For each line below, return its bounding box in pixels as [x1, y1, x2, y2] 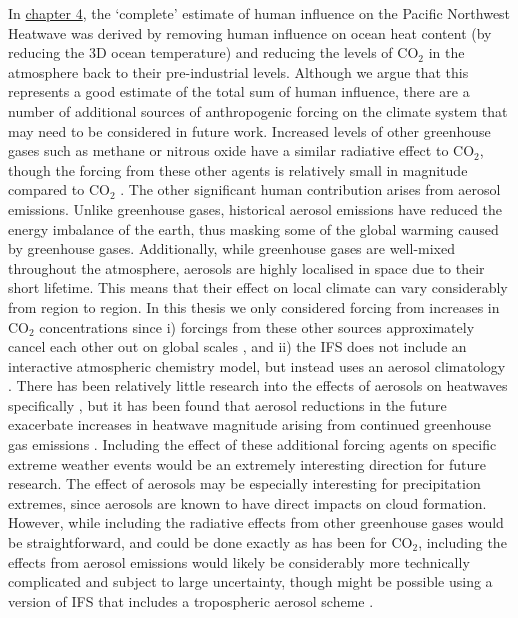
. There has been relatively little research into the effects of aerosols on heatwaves [8, 375, 508, 396]
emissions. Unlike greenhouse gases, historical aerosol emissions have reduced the [8, 198, 503, 219]
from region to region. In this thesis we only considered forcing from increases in [8, 296, 500, 317]
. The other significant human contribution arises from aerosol [120, 179, 501, 200]
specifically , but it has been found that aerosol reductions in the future [8, 394, 447, 415]
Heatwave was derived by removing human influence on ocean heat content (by [8, 22, 492, 43]
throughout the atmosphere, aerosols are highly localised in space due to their [8, 257, 485, 278]
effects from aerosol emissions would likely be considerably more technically [8, 551, 470, 572]
